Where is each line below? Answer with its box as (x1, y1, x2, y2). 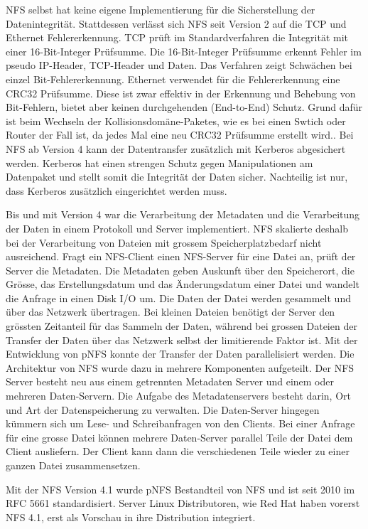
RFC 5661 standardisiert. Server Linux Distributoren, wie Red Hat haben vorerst (6, 496, 360, 511)
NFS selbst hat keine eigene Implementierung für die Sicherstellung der (6, 2, 315, 16)
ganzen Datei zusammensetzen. (6, 458, 141, 472)
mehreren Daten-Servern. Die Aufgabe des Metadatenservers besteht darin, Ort (6, 388, 351, 403)
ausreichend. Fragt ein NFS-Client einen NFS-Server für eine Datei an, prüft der (6, 249, 356, 264)
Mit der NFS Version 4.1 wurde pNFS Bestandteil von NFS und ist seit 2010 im (6, 481, 355, 496)
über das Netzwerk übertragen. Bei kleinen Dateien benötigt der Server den (6, 304, 335, 319)
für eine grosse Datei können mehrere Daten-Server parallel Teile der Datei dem (6, 429, 353, 444)
